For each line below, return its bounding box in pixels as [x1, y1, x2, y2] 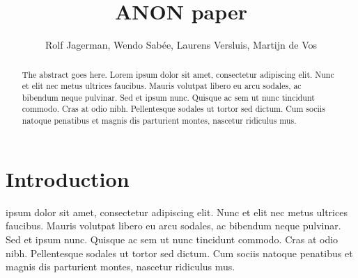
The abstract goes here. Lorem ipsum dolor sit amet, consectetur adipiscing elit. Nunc [22, 68, 334, 80]
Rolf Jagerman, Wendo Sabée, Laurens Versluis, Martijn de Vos [45, 38, 317, 52]
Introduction [6, 164, 130, 193]
